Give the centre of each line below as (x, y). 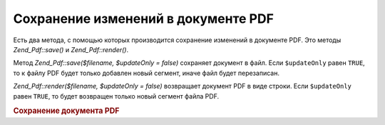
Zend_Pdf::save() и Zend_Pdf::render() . (71, 49)
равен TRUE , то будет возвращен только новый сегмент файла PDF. (116, 96)
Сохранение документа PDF (66, 111)
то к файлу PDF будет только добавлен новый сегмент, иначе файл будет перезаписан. (146, 73)
